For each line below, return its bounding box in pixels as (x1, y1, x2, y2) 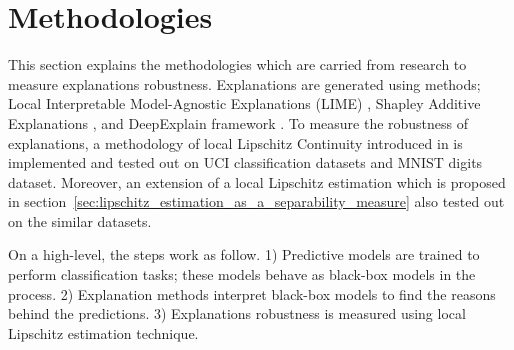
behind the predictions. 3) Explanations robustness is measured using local (8, 303, 466, 324)
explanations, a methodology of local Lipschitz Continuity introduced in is (8, 132, 463, 153)
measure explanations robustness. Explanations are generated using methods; (8, 73, 481, 94)
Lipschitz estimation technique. (8, 322, 199, 343)
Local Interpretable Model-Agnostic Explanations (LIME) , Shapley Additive (8, 93, 481, 114)
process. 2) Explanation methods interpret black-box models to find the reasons (8, 283, 496, 304)
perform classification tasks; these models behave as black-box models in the (8, 264, 476, 285)
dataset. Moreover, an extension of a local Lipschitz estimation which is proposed (8, 171, 506, 192)
